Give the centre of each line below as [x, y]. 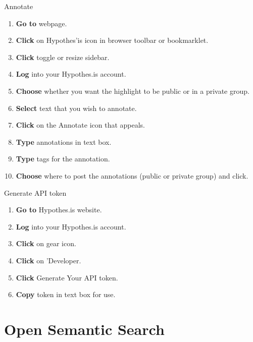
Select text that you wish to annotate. [76, 108]
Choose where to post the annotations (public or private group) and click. [132, 175]
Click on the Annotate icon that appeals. [80, 125]
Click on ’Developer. [48, 260]
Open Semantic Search [84, 329]
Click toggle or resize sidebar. [63, 57]
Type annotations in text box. [64, 141]
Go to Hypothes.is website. [59, 210]
